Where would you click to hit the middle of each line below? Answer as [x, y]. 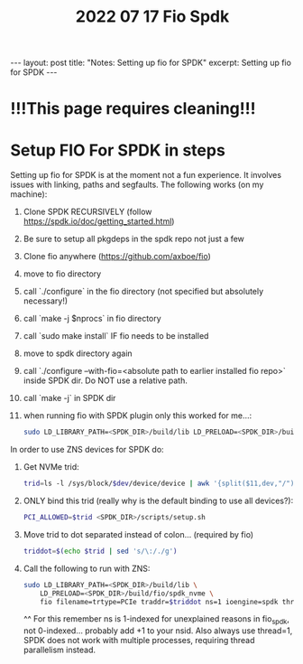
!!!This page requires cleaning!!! [133, 109]
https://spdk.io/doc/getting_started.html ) [99, 221]
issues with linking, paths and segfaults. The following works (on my [137, 185]
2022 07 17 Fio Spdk [152, 17]
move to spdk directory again [78, 353]
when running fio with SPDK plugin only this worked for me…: [138, 416]
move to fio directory [62, 274]
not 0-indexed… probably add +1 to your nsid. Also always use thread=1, [158, 631]
